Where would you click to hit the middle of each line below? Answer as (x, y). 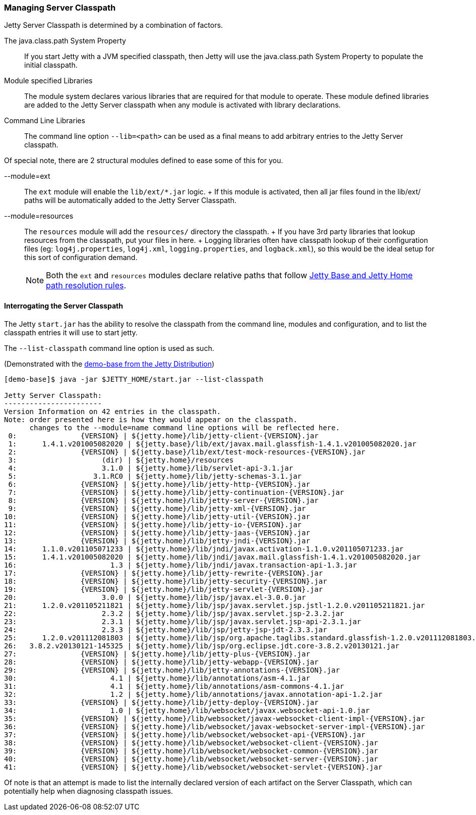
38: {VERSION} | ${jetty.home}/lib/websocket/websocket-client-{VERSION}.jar (191, 743)
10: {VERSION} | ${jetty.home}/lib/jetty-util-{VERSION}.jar (157, 516)
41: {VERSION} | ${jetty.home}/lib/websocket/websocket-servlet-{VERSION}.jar (193, 767)
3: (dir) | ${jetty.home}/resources (121, 460)
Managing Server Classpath (60, 8)
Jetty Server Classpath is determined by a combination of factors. (113, 25)
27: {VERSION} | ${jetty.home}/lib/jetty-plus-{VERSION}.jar (157, 654)
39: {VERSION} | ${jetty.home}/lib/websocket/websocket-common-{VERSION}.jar (191, 751)
